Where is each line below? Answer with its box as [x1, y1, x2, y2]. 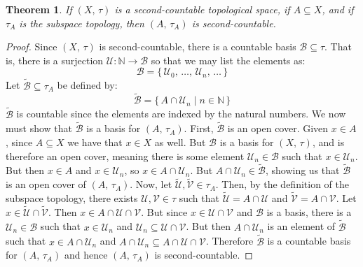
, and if [322, 2, 354, 16]
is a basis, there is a [266, 204, 352, 219]
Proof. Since [6, 39, 57, 54]
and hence [64, 247, 108, 262]
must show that [6, 121, 73, 136]
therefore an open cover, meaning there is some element [6, 148, 245, 163]
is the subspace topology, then [19, 15, 144, 30]
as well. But [154, 135, 206, 150]
